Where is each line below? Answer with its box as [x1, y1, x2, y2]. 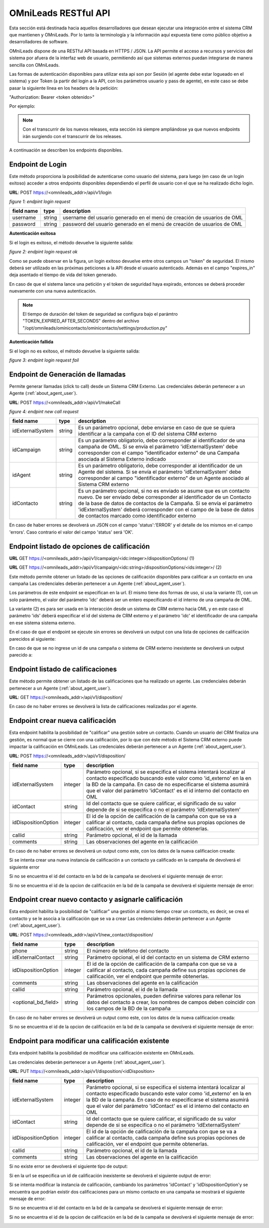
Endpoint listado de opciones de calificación [9, 542, 150, 550]
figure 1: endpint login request [9, 198, 71, 204]
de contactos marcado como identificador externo [78, 513, 196, 520]
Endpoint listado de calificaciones [9, 665, 117, 674]
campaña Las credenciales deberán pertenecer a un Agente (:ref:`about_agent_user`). [9, 580, 186, 586]
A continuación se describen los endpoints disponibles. [9, 147, 123, 153]
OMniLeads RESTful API [9, 7, 111, 18]
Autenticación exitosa [9, 230, 56, 236]
